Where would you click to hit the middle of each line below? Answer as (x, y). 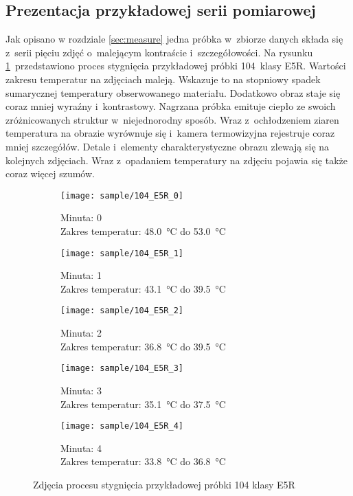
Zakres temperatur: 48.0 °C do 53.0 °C (143, 230)
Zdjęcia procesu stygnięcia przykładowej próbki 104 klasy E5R (164, 484)
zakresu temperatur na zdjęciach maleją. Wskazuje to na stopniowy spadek (163, 79)
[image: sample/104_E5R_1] (122, 253)
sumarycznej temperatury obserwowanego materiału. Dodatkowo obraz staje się (173, 92)
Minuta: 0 (81, 217)
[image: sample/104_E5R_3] (122, 369)
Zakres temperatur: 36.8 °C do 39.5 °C (143, 346)
